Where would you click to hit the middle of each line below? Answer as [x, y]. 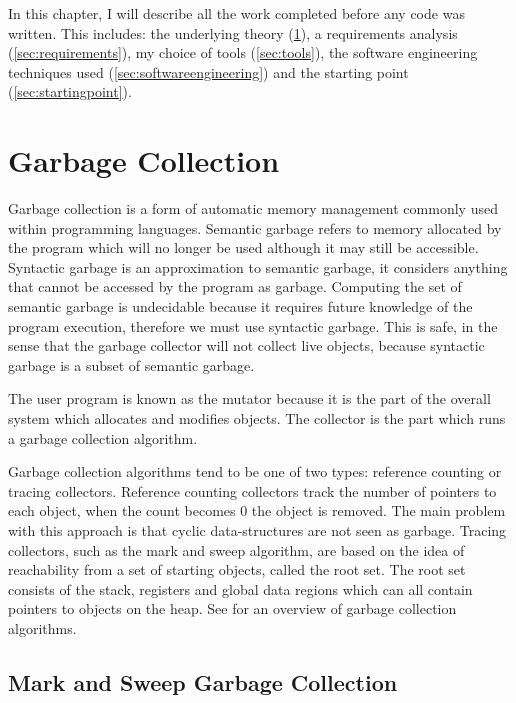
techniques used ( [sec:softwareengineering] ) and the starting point [208, 71]
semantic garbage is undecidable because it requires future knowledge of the [240, 306]
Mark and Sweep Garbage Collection [203, 681]
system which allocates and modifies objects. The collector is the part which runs [257, 418]
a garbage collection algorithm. [103, 437]
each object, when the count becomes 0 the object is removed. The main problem [257, 510]
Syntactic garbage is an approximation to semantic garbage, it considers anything [258, 266]
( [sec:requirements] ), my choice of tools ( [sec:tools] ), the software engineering [243, 52]
